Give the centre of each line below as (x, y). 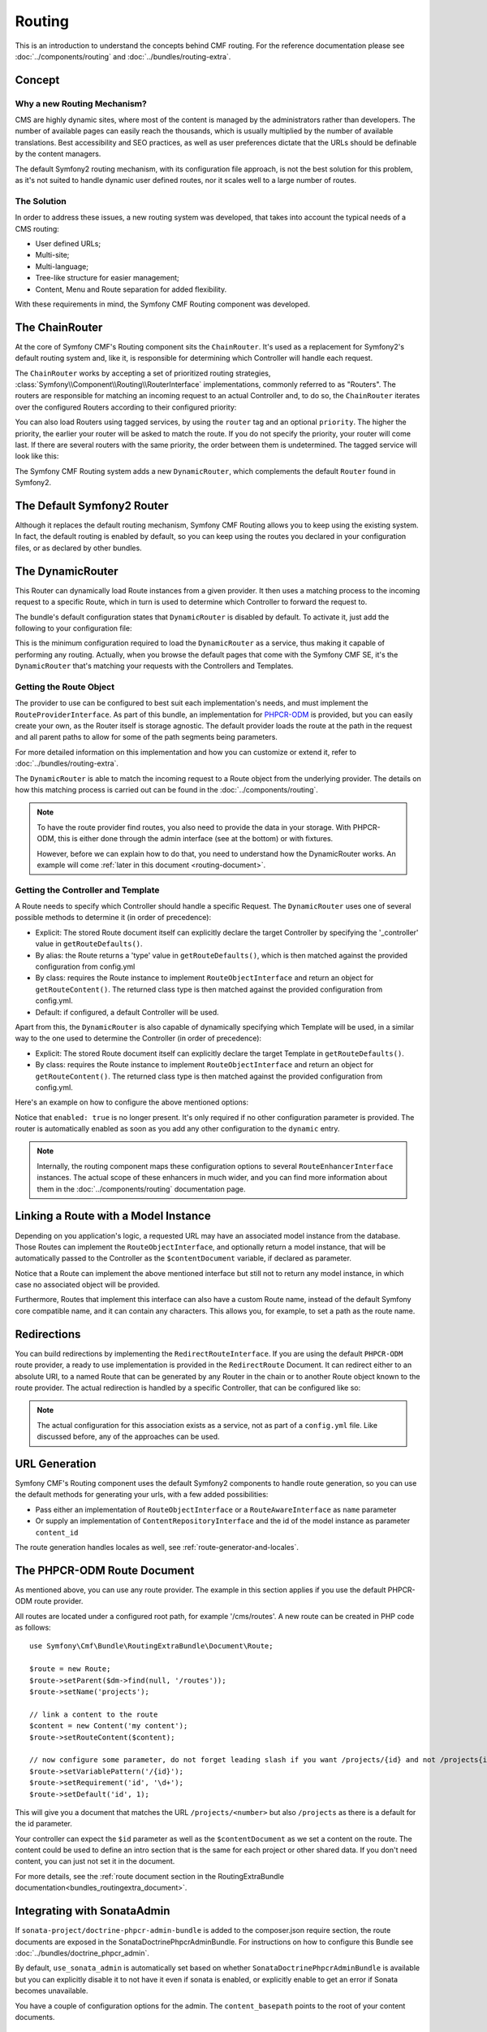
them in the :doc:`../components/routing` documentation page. (142, 1189)
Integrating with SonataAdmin (93, 1911)
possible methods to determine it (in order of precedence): (113, 918)
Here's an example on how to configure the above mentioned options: (132, 1102)
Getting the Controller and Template (87, 890)
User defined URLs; (68, 243)
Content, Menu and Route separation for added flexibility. (131, 289)
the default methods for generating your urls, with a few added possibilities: (142, 1495)
